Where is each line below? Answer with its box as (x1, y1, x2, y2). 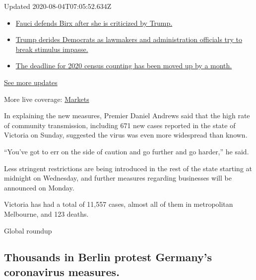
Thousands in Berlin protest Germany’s (4, 249, 212, 265)
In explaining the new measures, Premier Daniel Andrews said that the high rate (4, 110, 250, 121)
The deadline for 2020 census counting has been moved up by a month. (15, 60, 232, 71)
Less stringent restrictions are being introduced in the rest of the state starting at (4, 163, 253, 173)
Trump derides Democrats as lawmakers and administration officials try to (15, 34, 243, 45)
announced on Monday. (4, 182, 74, 192)
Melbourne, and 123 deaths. (4, 208, 89, 219)
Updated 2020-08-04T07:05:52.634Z (4, 1, 112, 11)
